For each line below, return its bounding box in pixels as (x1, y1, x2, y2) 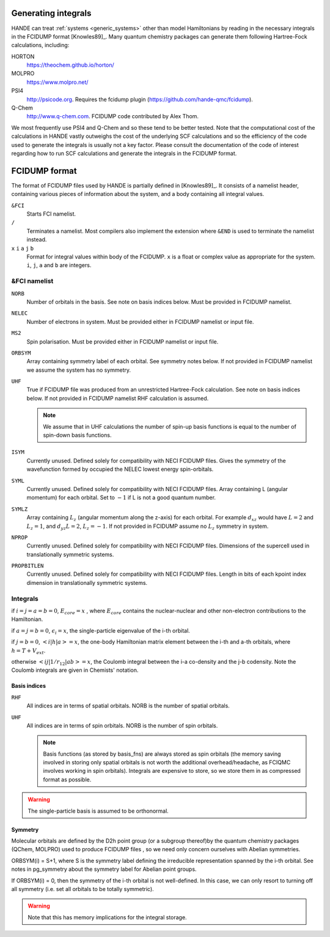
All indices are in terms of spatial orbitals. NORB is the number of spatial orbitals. (26, 702, 230, 710)
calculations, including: (11, 42, 70, 49)
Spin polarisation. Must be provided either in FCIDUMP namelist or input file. (26, 337, 219, 345)
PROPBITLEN (11, 562, 44, 570)
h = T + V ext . (11, 647, 46, 655)
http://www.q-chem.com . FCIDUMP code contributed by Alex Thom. (26, 113, 199, 120)
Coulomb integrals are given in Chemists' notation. (11, 666, 139, 674)
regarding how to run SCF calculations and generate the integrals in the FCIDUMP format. (11, 149, 237, 157)
